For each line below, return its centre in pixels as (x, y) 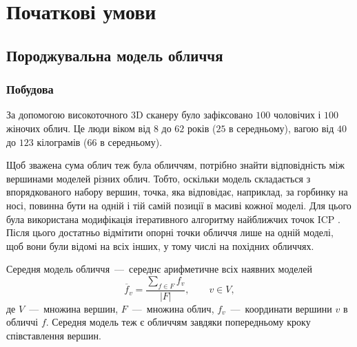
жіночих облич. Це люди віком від (79, 128)
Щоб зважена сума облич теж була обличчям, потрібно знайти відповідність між (175, 165)
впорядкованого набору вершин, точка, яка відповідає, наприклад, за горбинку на (177, 192)
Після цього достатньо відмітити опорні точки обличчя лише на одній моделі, (170, 232)
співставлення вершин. (54, 335)
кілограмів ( (62, 141)
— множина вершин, (74, 308)
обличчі (22, 322)
